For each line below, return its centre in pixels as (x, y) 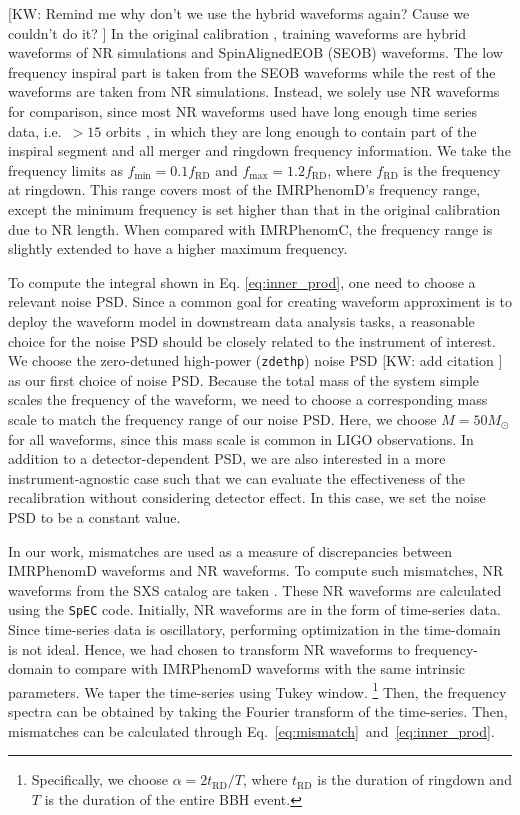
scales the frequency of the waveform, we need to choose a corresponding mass (248, 399)
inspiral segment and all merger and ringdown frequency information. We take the (259, 150)
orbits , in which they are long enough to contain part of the (291, 130)
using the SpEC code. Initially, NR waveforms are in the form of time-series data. (254, 609)
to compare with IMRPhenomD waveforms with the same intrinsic (261, 668)
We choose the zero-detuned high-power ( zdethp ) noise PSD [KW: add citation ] (255, 360)
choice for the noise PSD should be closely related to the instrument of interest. (252, 340)
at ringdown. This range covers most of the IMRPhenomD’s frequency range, (244, 189)
